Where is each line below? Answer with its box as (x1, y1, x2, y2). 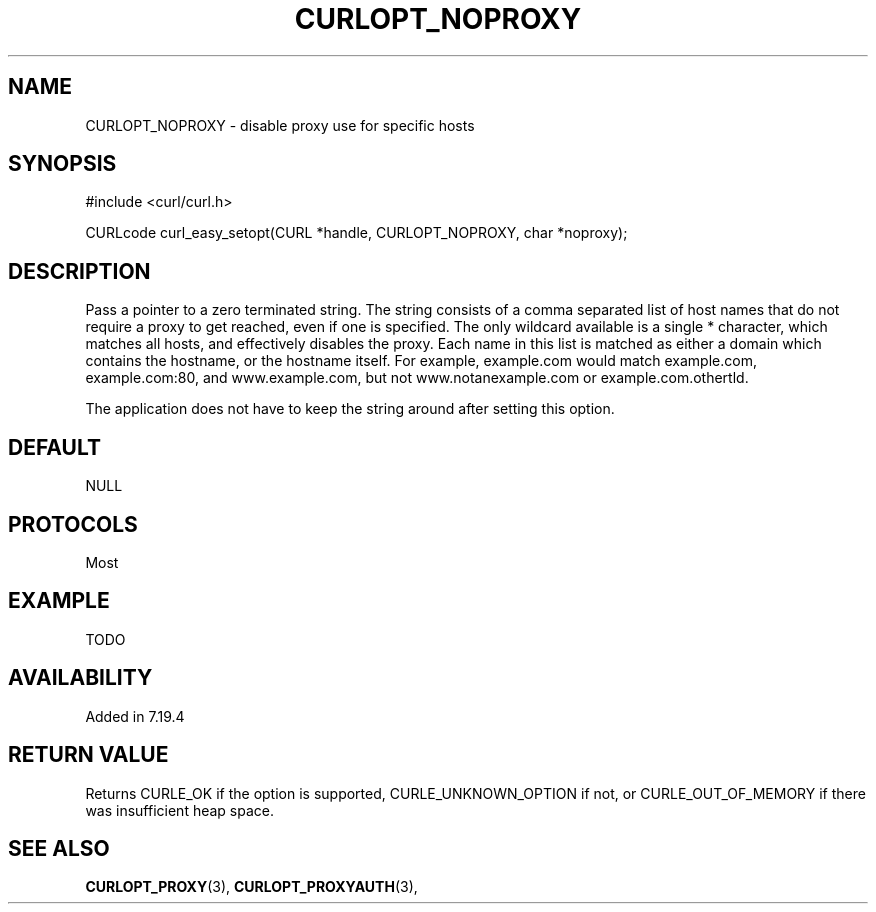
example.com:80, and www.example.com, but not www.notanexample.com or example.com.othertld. (85, 369, 749, 387)
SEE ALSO (8, 835, 110, 861)
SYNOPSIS (8, 151, 117, 177)
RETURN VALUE (8, 742, 169, 768)
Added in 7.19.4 (85, 707, 185, 725)
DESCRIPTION (8, 258, 151, 284)
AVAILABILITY (8, 665, 153, 691)
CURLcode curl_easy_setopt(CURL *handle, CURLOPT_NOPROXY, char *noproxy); (85, 224, 628, 242)
